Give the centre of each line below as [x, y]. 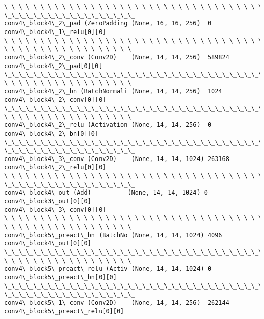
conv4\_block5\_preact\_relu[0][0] [64, 311]
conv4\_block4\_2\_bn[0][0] [52, 133]
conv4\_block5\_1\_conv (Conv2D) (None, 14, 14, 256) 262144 [117, 302]
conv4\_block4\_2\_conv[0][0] [55, 100]
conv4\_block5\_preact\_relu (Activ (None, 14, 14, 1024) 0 [108, 269]
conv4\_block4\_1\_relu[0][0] [55, 32]
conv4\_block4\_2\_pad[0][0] [53, 66]
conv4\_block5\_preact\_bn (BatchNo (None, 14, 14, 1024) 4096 [113, 235]
